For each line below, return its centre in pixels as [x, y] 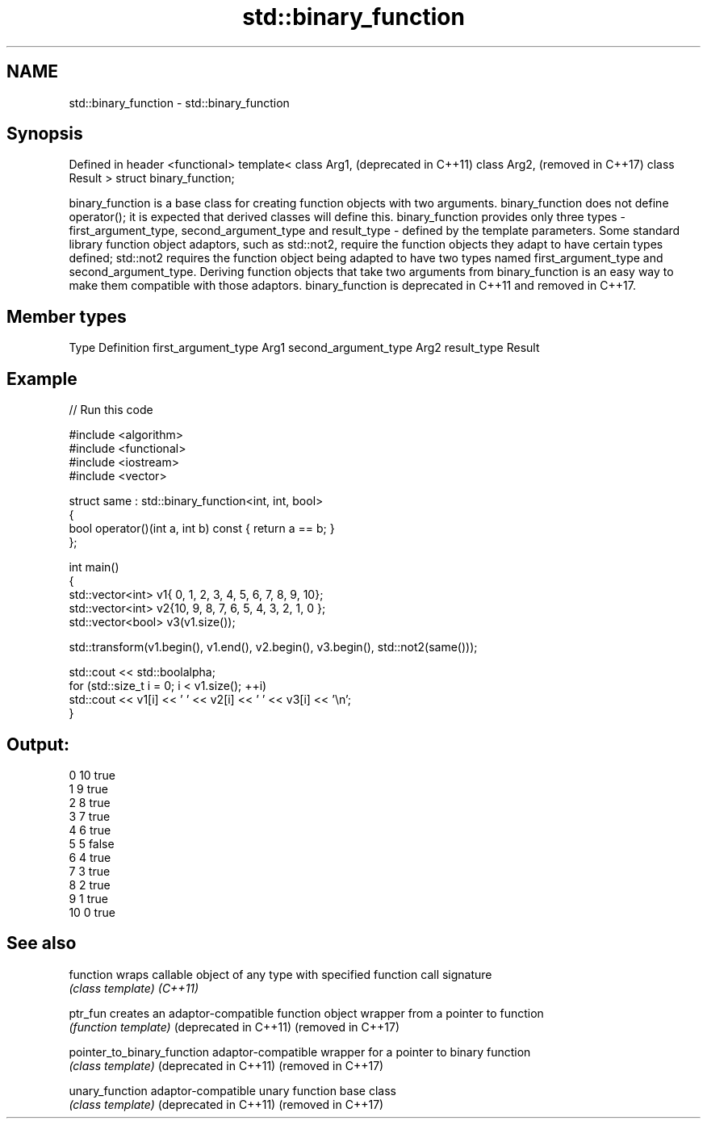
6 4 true [90, 857]
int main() [94, 567]
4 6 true [90, 830]
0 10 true [92, 775]
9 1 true [88, 898]
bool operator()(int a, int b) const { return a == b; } [202, 529]
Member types [67, 316]
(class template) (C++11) [134, 988]
